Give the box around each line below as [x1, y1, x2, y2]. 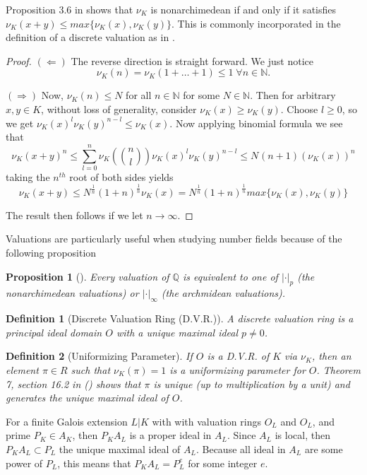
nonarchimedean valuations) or [6, 286, 139, 300]
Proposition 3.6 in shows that [6, 2, 133, 16]
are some [304, 441, 343, 456]
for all [126, 88, 152, 102]
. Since [227, 428, 256, 442]
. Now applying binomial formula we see [169, 115, 343, 130]
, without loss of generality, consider [41, 101, 197, 116]
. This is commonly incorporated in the [172, 16, 341, 30]
